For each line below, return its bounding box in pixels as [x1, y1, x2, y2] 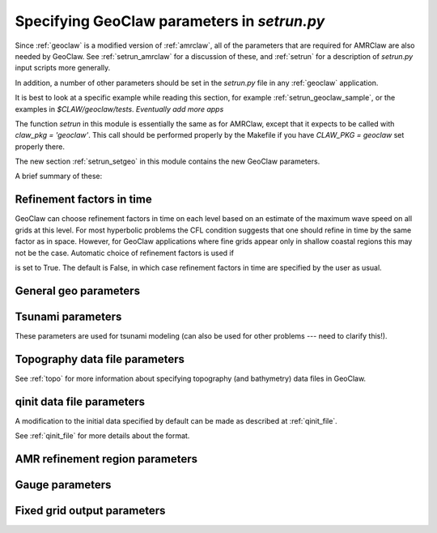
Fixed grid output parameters [15, 503, 166, 518]
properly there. [15, 142, 65, 151]
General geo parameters [15, 284, 141, 297]
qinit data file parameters [15, 394, 146, 408]
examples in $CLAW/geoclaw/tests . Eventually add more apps [15, 104, 224, 113]
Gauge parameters [15, 478, 112, 492]
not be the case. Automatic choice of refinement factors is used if [15, 248, 235, 258]
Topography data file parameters [15, 352, 185, 366]
